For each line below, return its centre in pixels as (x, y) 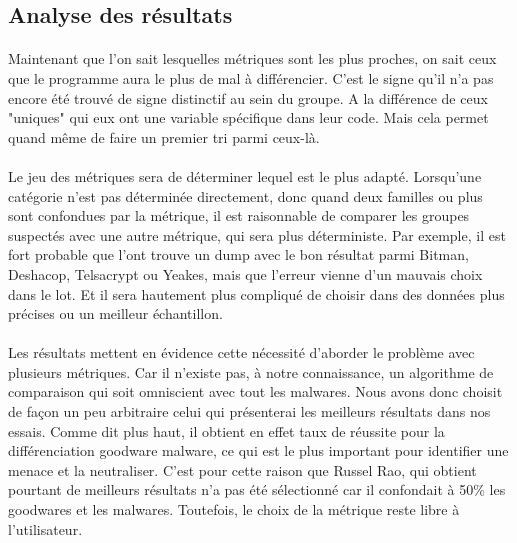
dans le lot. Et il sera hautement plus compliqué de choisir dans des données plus (256, 293)
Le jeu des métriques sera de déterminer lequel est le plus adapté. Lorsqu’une (245, 175)
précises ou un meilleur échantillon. (115, 313)
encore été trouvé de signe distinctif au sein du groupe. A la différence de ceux (248, 97)
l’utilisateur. (45, 528)
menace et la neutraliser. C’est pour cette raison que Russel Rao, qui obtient (242, 469)
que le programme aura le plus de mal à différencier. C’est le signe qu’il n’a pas (251, 77)
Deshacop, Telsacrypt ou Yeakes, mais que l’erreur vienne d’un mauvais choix (245, 273)
